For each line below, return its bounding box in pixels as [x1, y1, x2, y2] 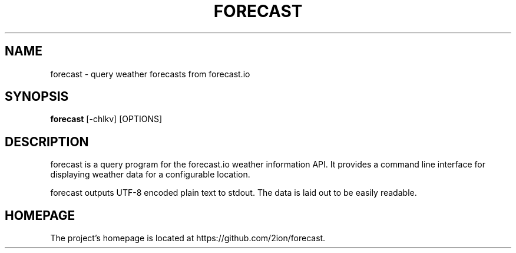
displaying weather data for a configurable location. [50, 169, 250, 180]
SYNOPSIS [5, 89, 69, 104]
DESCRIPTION [5, 134, 89, 149]
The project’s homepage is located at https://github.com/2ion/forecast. [50, 233, 326, 244]
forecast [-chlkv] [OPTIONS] [50, 114, 163, 124]
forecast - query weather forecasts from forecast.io [50, 68, 250, 79]
